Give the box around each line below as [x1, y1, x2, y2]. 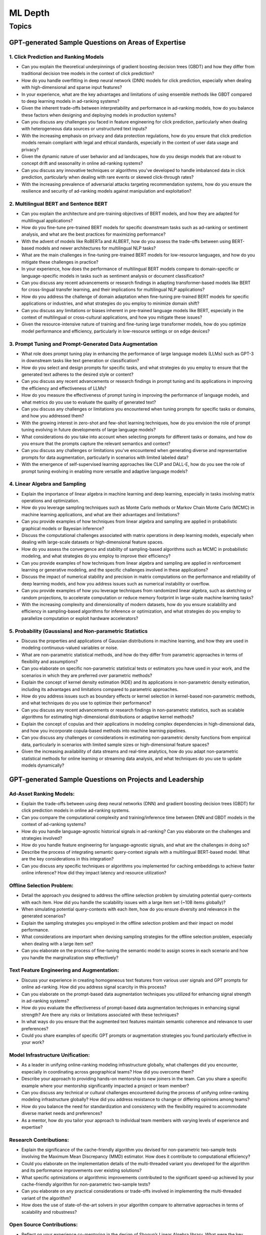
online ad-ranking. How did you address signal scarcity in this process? [21, 984, 167, 990]
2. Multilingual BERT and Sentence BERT [9, 200, 108, 207]
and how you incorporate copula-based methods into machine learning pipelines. [21, 728, 187, 734]
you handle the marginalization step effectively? [21, 954, 119, 960]
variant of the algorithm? [21, 1195, 71, 1201]
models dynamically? [21, 762, 65, 768]
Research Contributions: [9, 1136, 69, 1143]
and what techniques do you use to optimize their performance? [21, 700, 152, 706]
